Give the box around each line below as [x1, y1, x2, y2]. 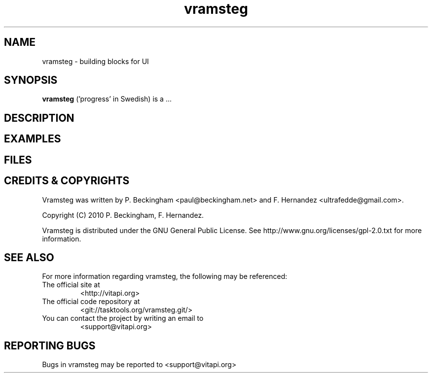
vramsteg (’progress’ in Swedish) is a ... [42, 95, 172, 103]
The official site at [42, 280, 100, 289]
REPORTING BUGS [4, 339, 96, 352]
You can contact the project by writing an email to [42, 314, 204, 323]
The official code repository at [42, 297, 140, 306]
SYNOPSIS [4, 74, 58, 87]
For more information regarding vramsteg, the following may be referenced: [42, 272, 288, 281]
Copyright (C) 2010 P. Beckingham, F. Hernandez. [42, 210, 204, 219]
